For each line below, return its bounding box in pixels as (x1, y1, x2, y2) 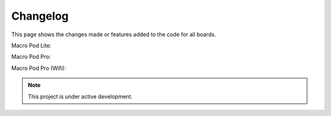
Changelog (11, 9, 69, 23)
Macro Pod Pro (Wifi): (11, 64, 66, 72)
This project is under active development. (28, 93, 133, 100)
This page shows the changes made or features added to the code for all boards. (11, 31, 216, 38)
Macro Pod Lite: (11, 42, 51, 49)
